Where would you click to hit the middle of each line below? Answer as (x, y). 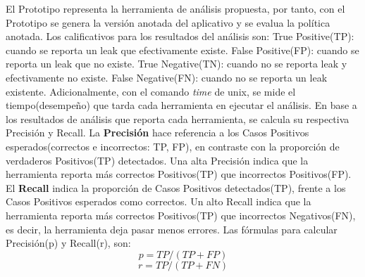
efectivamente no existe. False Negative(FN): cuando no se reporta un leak (167, 77)
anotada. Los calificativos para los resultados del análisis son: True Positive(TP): (180, 36)
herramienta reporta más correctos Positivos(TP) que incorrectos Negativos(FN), (181, 215)
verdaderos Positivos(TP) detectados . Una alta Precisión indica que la (157, 160)
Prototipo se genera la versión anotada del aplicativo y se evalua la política (168, 22)
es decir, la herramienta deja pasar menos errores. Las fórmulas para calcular (172, 229)
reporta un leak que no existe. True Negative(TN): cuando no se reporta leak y (177, 64)
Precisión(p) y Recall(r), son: (68, 243)
